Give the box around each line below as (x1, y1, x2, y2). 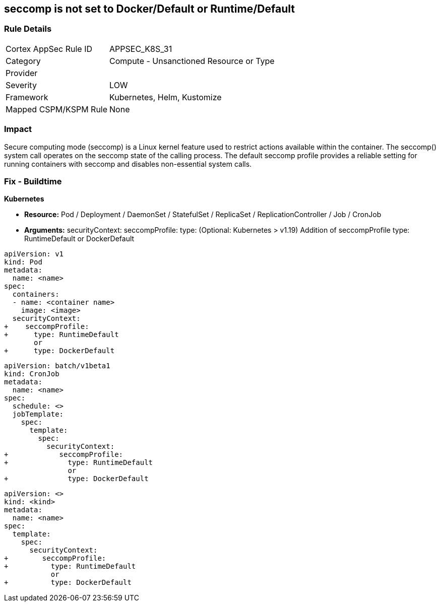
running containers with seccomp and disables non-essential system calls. (4, 159, 252, 168)
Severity (6, 80, 37, 90)
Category (6, 55, 41, 66)
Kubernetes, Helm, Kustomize (109, 92, 222, 102)
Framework (6, 92, 48, 102)
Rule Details (4, 24, 52, 34)
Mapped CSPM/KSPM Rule (6, 104, 108, 114)
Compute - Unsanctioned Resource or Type (109, 55, 275, 66)
